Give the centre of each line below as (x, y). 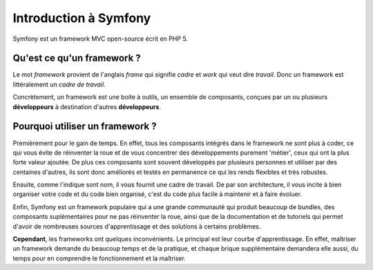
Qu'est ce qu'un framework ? (77, 58)
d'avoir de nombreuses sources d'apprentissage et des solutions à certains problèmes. (137, 226)
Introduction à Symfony (82, 18)
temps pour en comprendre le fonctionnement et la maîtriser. (99, 258)
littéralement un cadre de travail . (59, 84)
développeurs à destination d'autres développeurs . (87, 106)
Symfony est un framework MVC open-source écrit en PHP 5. (100, 39)
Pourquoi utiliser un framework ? (85, 127)
